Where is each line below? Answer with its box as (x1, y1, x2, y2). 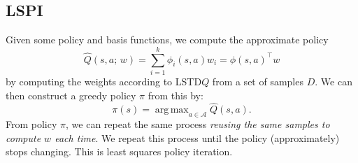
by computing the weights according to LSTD (6, 73, 202, 88)
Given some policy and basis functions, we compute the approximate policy (6, 32, 329, 47)
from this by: (148, 87, 203, 102)
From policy (6, 117, 57, 132)
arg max (155, 105, 189, 115)
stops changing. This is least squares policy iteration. (6, 144, 233, 159)
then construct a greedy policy (6, 87, 136, 102)
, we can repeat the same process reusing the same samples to (66, 117, 330, 132)
